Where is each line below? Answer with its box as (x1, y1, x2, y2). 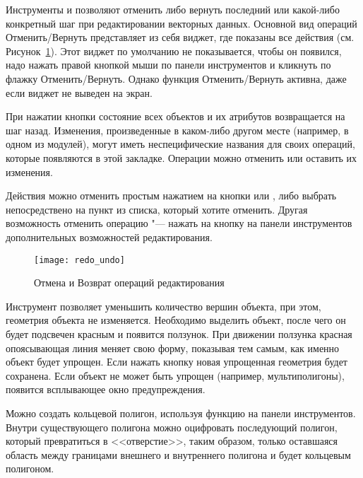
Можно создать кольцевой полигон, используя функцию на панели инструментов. (6, 405, 356, 420)
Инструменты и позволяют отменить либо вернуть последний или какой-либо (6, 2, 340, 16)
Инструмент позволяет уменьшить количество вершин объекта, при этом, (6, 298, 321, 313)
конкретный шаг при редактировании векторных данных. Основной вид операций (6, 16, 357, 30)
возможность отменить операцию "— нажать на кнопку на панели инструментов (6, 216, 352, 231)
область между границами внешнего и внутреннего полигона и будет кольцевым (6, 447, 351, 462)
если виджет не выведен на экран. (6, 85, 153, 100)
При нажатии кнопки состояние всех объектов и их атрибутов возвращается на (6, 109, 345, 124)
